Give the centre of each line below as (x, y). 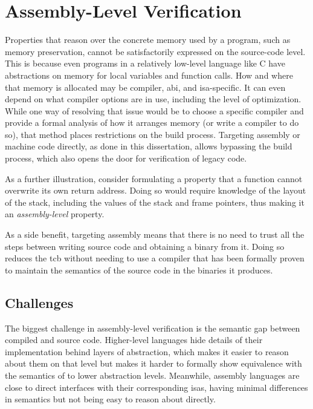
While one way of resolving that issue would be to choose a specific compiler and (154, 110)
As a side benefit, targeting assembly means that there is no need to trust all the (155, 234)
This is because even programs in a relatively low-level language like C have (145, 63)
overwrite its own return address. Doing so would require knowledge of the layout (156, 190)
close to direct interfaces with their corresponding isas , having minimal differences (156, 387)
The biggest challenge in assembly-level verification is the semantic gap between (153, 328)
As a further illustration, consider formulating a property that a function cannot (154, 178)
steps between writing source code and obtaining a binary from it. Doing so (145, 246)
